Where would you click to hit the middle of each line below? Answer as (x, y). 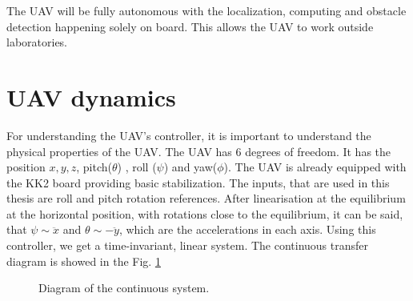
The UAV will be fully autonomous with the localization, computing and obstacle (206, 10)
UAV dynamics (91, 96)
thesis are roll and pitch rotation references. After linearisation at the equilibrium (206, 198)
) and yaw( (190, 167)
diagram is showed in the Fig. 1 (84, 261)
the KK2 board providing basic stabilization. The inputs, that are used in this (198, 182)
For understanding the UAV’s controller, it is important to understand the (189, 135)
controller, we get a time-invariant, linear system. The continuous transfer (188, 245)
